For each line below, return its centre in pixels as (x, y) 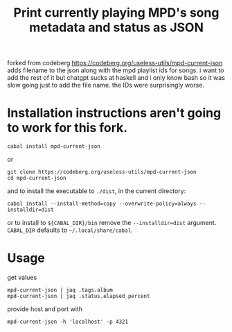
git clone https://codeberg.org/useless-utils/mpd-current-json (102, 172)
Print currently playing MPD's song (116, 13)
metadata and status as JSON (116, 27)
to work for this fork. (68, 128)
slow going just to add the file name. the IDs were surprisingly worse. (106, 85)
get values (22, 277)
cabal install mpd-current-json (54, 147)
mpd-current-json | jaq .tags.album (60, 290)
